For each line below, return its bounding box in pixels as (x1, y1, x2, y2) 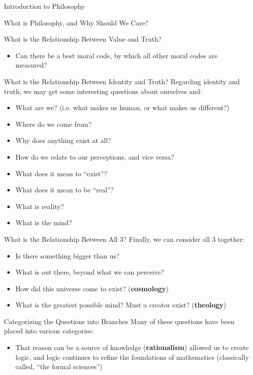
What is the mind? (15, 217, 72, 228)
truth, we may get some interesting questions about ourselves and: (4, 86, 202, 96)
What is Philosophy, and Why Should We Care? (4, 17, 148, 27)
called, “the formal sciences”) (15, 361, 103, 372)
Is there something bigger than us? (15, 250, 120, 260)
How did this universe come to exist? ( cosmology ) (15, 283, 169, 293)
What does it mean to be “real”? (15, 185, 114, 195)
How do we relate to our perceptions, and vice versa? (15, 151, 174, 162)
